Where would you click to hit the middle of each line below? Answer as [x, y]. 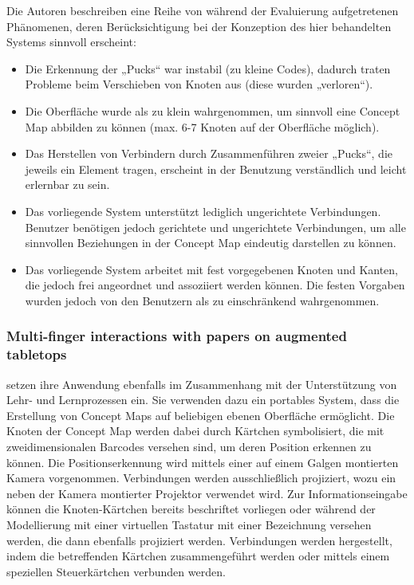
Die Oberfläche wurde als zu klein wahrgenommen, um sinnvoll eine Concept [213, 110]
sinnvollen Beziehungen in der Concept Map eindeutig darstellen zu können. [211, 243]
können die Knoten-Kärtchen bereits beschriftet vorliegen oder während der [191, 509]
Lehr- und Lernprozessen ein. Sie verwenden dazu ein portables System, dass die [203, 400]
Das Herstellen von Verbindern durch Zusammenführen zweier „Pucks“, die [209, 153]
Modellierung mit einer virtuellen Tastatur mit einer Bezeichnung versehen [189, 524]
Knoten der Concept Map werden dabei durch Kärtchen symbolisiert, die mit [195, 431]
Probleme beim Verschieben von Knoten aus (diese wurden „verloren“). [199, 84]
